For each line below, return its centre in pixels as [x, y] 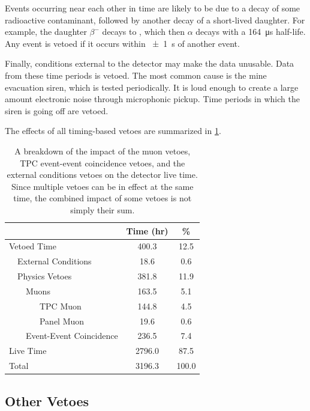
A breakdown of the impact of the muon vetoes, [103, 151]
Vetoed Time [33, 246]
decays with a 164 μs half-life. [251, 32]
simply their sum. [103, 209]
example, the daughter [46, 32]
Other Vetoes [47, 400]
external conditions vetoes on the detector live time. [102, 175]
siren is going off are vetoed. [57, 110]
